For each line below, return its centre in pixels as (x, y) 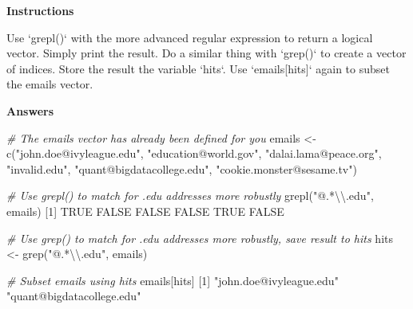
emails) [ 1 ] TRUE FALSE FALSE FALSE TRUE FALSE (145, 211)
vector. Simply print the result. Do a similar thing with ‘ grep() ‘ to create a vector (206, 53)
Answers (30, 110)
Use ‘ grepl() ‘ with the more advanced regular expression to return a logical (190, 37)
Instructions (40, 10)
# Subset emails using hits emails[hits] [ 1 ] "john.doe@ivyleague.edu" (173, 280)
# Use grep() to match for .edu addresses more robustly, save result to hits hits (200, 238)
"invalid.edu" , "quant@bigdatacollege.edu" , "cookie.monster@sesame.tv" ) (182, 168)
